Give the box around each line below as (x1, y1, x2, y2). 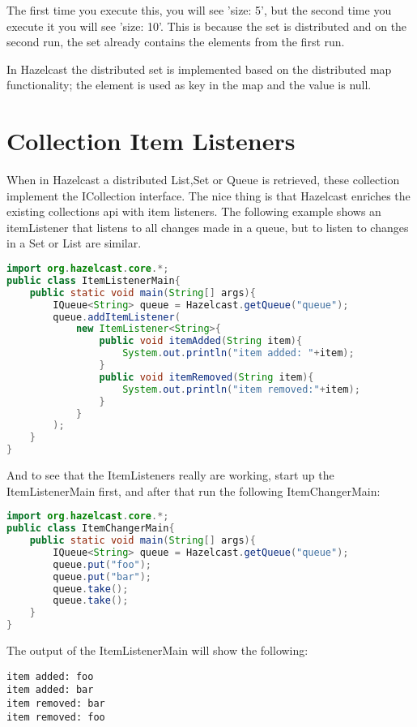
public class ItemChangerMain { (6, 523, 175, 535)
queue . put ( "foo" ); (53, 558, 152, 570)
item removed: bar (6, 697, 105, 709)
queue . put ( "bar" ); (53, 570, 152, 583)
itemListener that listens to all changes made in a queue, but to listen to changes (6, 218, 409, 235)
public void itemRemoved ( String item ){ (99, 371, 314, 383)
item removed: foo (6, 711, 105, 723)
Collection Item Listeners (6, 124, 296, 157)
